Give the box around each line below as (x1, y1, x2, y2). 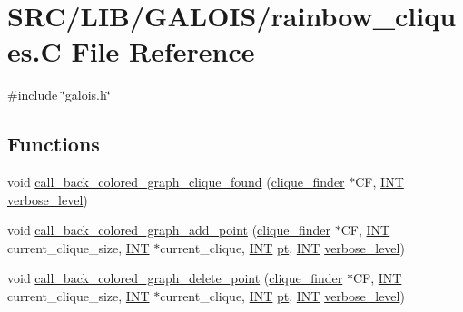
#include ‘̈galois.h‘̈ (7, 85, 111, 104)
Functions (7, 130, 100, 158)
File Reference (71, 33, 255, 70)
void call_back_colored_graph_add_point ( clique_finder (7, 220, 331, 239)
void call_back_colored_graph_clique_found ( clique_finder (7, 172, 345, 191)
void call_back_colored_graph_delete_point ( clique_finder (7, 268, 343, 288)
